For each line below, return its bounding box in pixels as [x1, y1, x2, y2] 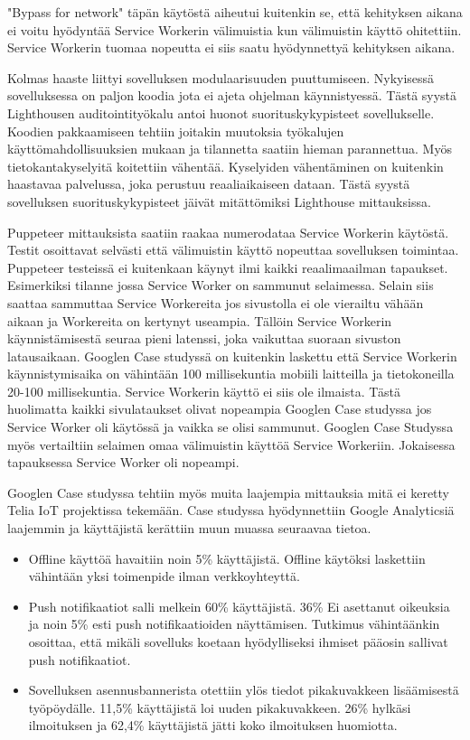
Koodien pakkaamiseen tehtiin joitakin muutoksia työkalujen [7, 121, 344, 140]
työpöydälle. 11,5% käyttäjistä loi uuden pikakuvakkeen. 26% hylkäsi [28, 698, 411, 717]
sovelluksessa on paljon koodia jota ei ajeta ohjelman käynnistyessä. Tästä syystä [7, 86, 457, 105]
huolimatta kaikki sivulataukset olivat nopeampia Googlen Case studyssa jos [7, 399, 432, 418]
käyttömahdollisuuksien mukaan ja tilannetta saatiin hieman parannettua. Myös [7, 139, 452, 158]
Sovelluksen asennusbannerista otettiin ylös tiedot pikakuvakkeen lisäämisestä [28, 680, 459, 699]
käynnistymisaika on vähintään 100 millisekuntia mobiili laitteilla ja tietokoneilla [7, 364, 455, 383]
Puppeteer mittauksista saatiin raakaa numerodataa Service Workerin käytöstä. [7, 222, 449, 241]
